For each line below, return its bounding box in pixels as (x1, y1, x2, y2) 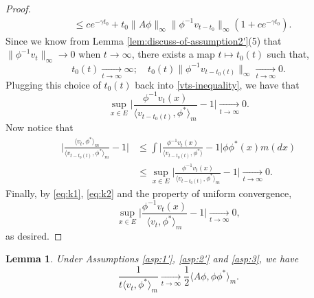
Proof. (5, 1, 31, 15)
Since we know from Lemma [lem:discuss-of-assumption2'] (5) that (5, 33, 282, 47)
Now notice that (5, 120, 74, 135)
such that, (267, 47, 309, 61)
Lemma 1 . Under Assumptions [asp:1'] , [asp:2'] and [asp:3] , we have (5, 251, 299, 266)
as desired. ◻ (5, 228, 63, 242)
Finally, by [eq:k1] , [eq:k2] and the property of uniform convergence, (5, 185, 292, 200)
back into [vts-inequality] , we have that (135, 77, 300, 91)
